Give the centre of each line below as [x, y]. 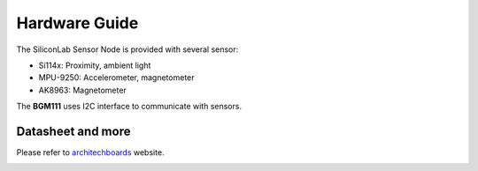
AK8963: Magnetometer [83, 90]
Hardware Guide [77, 23]
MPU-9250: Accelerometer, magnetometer [116, 78]
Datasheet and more [73, 131]
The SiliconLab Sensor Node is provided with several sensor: [127, 49]
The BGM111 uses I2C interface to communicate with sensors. [129, 107]
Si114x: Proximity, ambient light [95, 65]
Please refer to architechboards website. [90, 152]
